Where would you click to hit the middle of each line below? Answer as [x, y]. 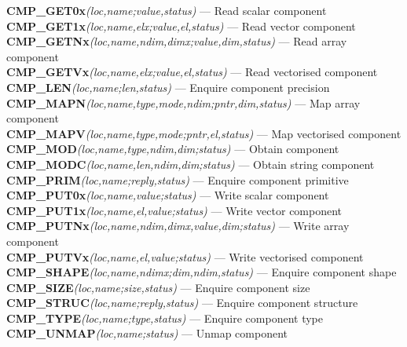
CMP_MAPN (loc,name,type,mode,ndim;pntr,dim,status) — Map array [183, 102]
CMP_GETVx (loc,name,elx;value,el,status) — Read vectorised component [192, 72]
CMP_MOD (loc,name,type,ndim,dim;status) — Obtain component [173, 149]
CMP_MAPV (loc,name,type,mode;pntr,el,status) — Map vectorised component [204, 133]
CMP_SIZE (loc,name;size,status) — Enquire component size [158, 287]
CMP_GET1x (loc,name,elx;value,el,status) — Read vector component [181, 26]
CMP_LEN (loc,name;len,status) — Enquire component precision [168, 87]
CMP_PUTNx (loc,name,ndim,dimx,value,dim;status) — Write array [178, 226]
